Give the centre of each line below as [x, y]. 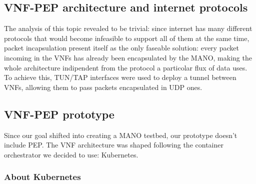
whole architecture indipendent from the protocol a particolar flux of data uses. [126, 67]
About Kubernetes [42, 177]
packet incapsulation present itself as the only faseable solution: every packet [121, 48]
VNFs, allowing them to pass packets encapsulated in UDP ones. [103, 87]
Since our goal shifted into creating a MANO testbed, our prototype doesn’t [121, 135]
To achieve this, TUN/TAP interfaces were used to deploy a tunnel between [120, 77]
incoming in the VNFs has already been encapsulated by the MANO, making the [128, 57]
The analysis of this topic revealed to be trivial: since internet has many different [128, 28]
